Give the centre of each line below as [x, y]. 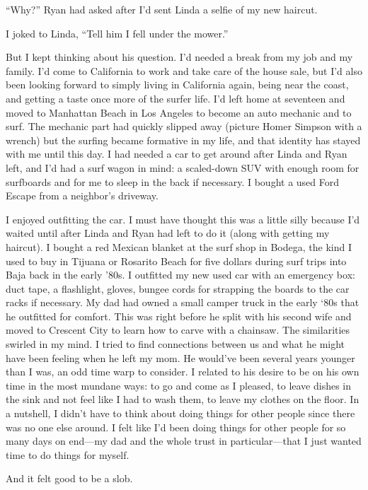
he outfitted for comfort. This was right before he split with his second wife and [179, 316]
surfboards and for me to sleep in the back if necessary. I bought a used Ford [173, 181]
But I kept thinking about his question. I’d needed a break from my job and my [179, 57]
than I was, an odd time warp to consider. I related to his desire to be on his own [183, 372]
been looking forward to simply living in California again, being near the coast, [177, 84]
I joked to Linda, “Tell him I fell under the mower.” [117, 33]
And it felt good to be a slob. [69, 478]
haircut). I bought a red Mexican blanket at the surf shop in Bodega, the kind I [179, 246]
